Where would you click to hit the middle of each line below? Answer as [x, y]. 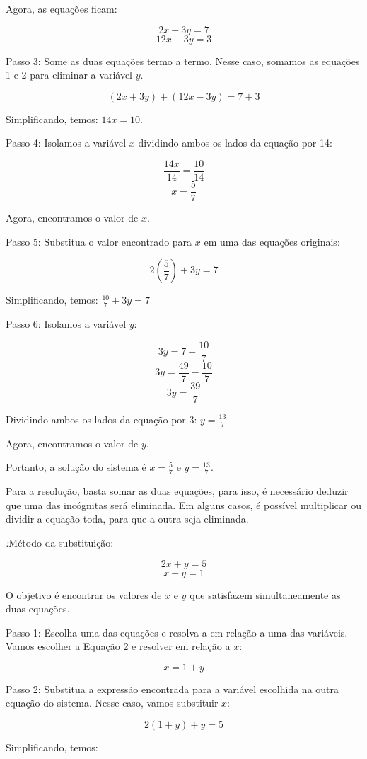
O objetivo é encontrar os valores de [84, 594]
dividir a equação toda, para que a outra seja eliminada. [127, 519]
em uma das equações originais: [272, 241]
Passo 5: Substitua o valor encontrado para [99, 241]
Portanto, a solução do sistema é [76, 467]
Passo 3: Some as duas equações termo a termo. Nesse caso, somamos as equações [183, 61]
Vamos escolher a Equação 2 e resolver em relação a [118, 646]
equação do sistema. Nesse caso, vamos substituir [112, 703]
